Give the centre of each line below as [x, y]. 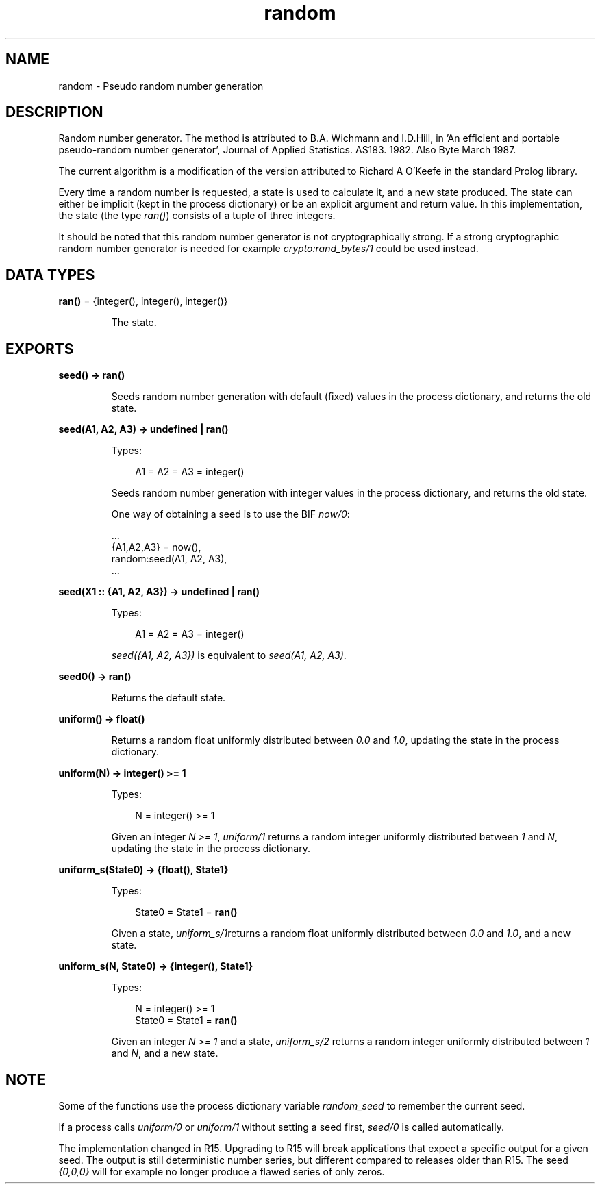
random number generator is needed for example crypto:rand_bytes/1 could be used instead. [268, 249]
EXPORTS [40, 349]
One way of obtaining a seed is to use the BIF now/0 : [230, 514]
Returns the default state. [168, 698]
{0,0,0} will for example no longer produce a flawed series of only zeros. [222, 1171]
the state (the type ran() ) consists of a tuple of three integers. [197, 216]
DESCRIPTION [54, 112]
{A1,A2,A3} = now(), [156, 547]
